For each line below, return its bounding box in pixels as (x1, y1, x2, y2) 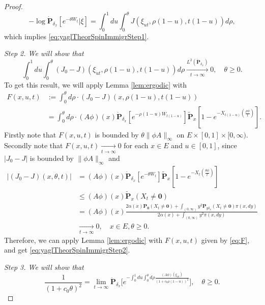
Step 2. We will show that (4, 48, 84, 59)
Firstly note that (4, 129, 56, 140)
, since (217, 140, 237, 151)
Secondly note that (4, 140, 63, 151)
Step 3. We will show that (4, 261, 84, 272)
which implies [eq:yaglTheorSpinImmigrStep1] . (4, 31, 149, 41)
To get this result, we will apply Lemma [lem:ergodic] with (4, 79, 187, 90)
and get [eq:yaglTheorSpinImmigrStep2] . (4, 244, 130, 255)
